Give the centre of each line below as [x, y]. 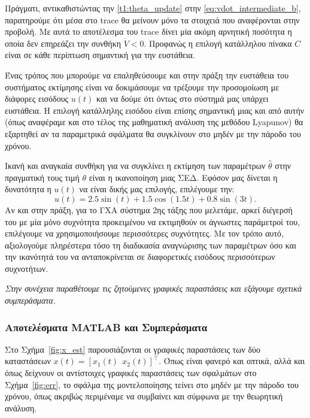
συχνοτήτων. [27, 268]
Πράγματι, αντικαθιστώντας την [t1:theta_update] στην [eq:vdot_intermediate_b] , [153, 8]
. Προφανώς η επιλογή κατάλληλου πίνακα [218, 43]
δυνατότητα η [28, 189]
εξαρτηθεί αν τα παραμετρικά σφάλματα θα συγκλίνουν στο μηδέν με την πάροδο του [153, 133]
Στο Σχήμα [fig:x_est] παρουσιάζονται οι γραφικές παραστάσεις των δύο [133, 349]
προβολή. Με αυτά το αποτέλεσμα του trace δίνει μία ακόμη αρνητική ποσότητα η [148, 31]
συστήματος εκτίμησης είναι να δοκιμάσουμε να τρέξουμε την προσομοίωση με [142, 87]
